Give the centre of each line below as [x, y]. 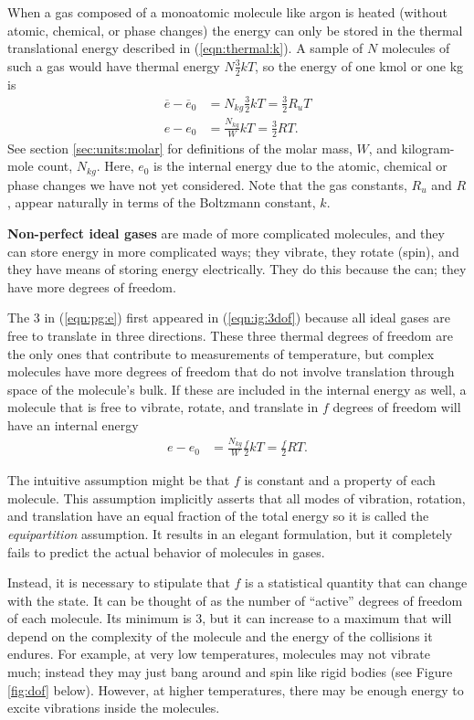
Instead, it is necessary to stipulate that [119, 582]
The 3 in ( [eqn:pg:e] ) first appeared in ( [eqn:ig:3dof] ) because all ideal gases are [229, 318]
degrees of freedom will [397, 407]
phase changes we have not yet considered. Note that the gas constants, [207, 184]
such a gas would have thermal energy [114, 65]
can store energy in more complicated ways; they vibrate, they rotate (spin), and [233, 251]
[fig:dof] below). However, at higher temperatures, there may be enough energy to [236, 689]
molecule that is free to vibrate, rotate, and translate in [163, 407]
